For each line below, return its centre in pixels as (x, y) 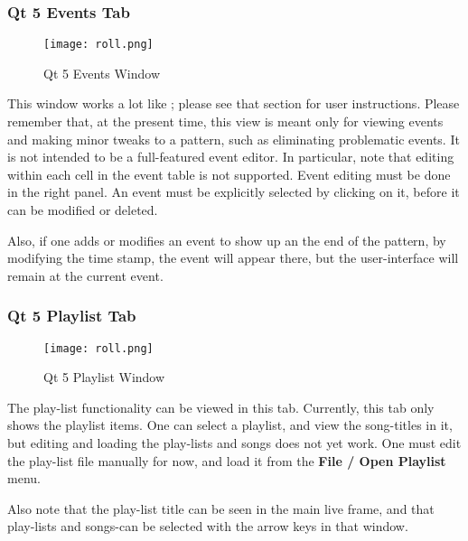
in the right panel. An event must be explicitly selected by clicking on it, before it (234, 192)
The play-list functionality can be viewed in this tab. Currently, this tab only (221, 407)
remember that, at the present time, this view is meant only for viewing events (225, 121)
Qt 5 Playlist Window (104, 377)
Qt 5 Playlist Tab (72, 316)
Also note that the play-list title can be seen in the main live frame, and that (221, 508)
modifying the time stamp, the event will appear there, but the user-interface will (233, 258)
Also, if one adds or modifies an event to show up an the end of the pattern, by (227, 240)
